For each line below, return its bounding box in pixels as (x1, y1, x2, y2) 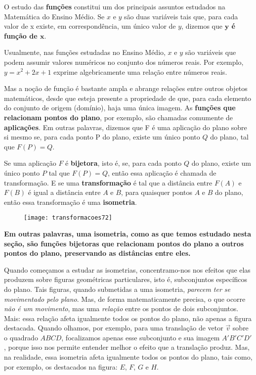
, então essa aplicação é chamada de (107, 167, 216, 178)
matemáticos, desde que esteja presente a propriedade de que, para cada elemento (4, 93, 252, 103)
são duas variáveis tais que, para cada (124, 11, 238, 21)
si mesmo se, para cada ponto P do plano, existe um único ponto (4, 132, 200, 142)
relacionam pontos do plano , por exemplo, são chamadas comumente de (4, 112, 233, 122)
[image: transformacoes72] (24, 214, 112, 222)
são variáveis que (185, 47, 236, 57)
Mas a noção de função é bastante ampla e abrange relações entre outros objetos (4, 83, 248, 94)
